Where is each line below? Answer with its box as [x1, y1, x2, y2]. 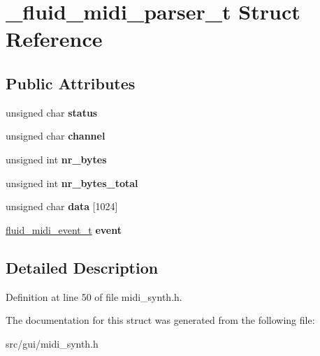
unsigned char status [6, 105, 98, 119]
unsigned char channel [6, 128, 106, 143]
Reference [6, 24, 103, 53]
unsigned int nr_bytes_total [6, 175, 138, 190]
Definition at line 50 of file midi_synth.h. [6, 289, 182, 304]
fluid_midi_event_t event [6, 222, 122, 237]
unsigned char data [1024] [6, 199, 118, 214]
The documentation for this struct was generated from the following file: [6, 313, 315, 327]
